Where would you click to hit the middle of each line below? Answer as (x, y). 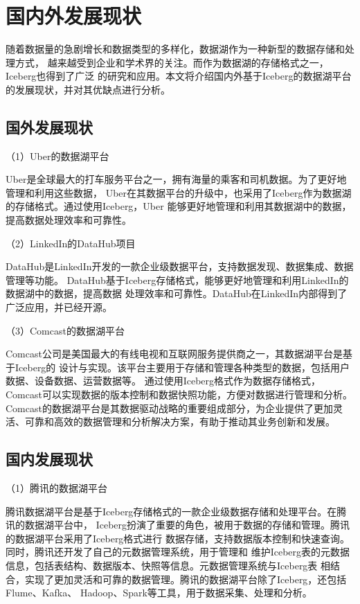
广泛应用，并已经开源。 (59, 307)
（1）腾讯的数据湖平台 (56, 488)
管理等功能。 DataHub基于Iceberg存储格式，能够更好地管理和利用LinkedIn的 (177, 279)
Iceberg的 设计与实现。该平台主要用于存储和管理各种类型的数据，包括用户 (182, 367)
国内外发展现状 (74, 16)
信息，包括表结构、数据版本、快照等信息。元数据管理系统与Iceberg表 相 (168, 565)
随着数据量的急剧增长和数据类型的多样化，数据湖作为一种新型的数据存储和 (175, 49)
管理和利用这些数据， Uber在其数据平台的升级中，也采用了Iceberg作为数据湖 (179, 192)
